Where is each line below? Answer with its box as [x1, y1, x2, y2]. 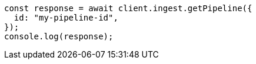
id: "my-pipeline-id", [14, 13, 118, 22]
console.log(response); [4, 32, 114, 41]
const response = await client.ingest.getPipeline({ [4, 4, 252, 13]
